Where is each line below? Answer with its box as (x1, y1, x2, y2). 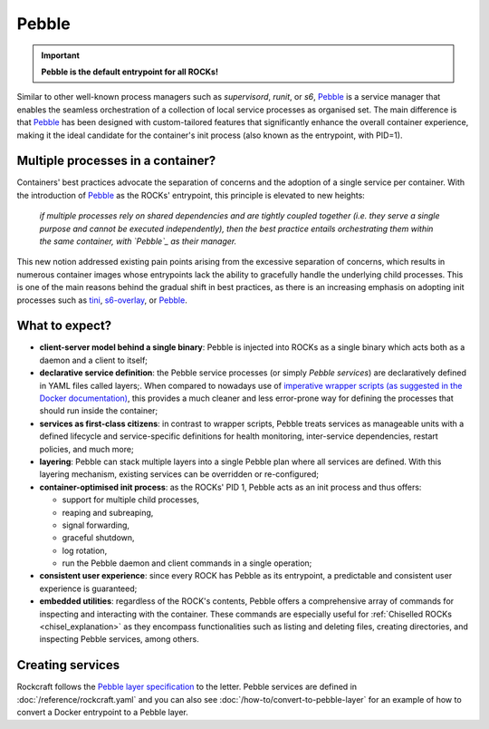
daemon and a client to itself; (39, 355, 149, 365)
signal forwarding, (62, 520, 130, 530)
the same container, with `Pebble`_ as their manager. (39, 236, 237, 247)
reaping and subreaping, (62, 507, 154, 518)
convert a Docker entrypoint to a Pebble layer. (16, 707, 189, 718)
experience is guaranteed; (39, 583, 138, 594)
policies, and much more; (39, 443, 135, 454)
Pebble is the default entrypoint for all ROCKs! (41, 66, 219, 77)
